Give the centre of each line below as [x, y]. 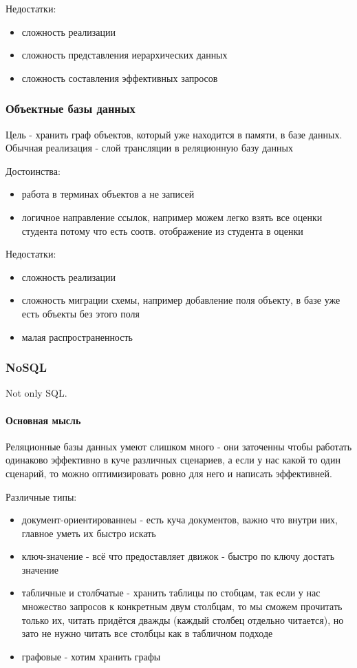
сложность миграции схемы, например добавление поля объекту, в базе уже [181, 300]
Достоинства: [33, 170]
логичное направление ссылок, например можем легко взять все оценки [172, 217]
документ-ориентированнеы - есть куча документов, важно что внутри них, [180, 520]
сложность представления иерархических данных [125, 55]
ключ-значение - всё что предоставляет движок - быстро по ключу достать [178, 556]
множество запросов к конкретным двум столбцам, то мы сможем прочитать [182, 606]
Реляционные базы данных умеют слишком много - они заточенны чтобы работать [179, 446]
